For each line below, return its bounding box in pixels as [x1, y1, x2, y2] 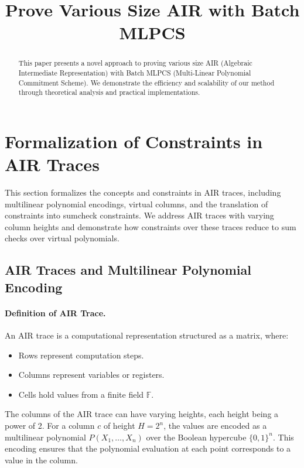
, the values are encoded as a [163, 419, 267, 432]
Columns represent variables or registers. [18, 368, 165, 381]
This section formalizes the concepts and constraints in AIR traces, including [5, 186, 281, 199]
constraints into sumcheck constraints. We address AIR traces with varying [5, 209, 274, 221]
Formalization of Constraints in [5, 129, 263, 153]
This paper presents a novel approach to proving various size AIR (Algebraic [18, 58, 252, 68]
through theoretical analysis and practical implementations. [18, 87, 200, 97]
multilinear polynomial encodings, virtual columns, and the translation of [5, 197, 268, 210]
